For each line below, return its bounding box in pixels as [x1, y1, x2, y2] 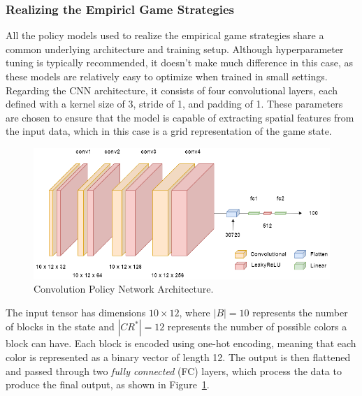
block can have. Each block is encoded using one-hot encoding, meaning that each [6, 336, 356, 351]
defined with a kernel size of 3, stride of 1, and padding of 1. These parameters [6, 96, 343, 111]
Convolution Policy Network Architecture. [34, 281, 214, 296]
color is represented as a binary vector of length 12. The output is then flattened [6, 349, 351, 364]
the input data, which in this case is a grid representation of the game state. [6, 124, 332, 138]
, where [179, 305, 210, 319]
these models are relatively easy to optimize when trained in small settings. [6, 69, 328, 83]
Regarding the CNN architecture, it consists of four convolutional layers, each [6, 82, 338, 97]
